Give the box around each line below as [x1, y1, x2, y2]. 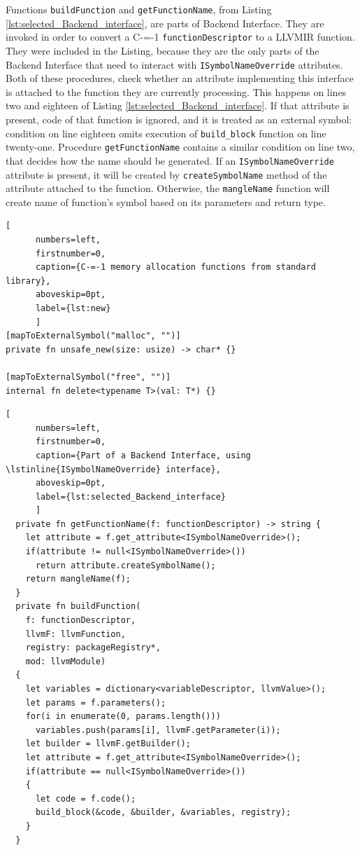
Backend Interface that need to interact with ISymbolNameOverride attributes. [6, 57, 343, 71]
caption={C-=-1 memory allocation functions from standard [35, 262, 316, 273]
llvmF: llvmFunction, [25, 629, 126, 639]
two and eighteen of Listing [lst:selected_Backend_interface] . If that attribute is [6, 98, 350, 113]
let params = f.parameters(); [25, 697, 166, 708]
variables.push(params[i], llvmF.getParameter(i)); [35, 725, 281, 735]
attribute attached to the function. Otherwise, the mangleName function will [6, 181, 330, 196]
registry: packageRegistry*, [25, 643, 161, 653]
